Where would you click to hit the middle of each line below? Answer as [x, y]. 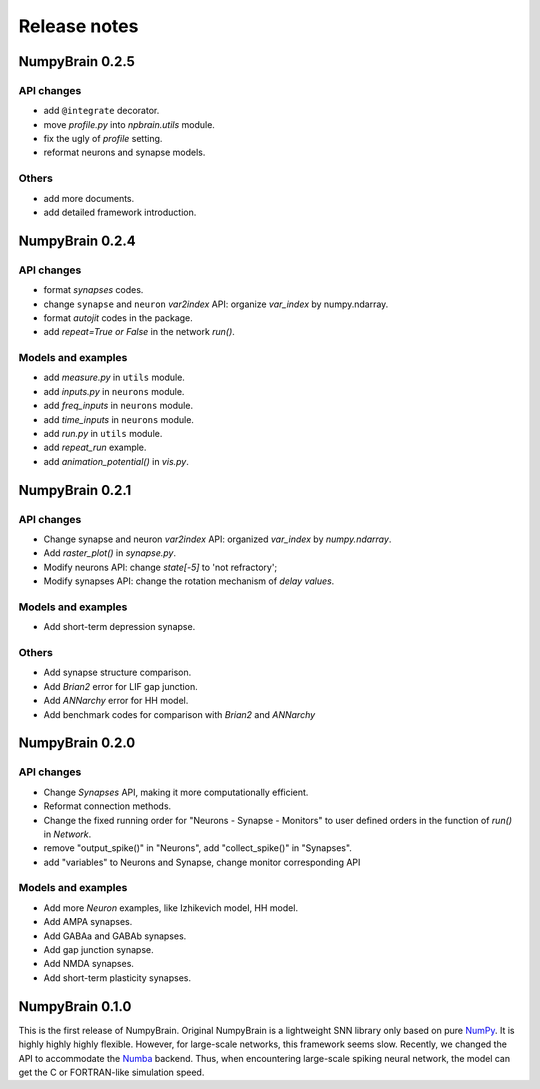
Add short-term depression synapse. [119, 627]
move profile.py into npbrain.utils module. [129, 124]
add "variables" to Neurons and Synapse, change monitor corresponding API [202, 862]
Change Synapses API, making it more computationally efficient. [176, 792]
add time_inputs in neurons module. [119, 419]
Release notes [78, 26]
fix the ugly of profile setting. [103, 139]
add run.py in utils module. [103, 434]
